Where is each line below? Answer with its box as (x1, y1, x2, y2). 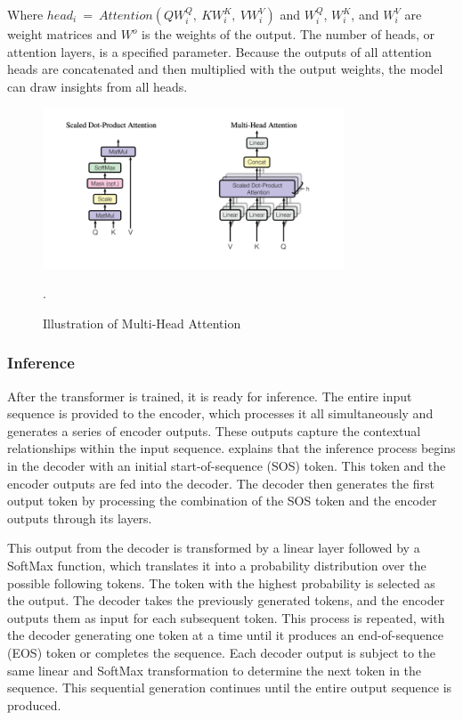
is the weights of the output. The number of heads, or (142, 25, 435, 43)
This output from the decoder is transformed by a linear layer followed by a (7, 538, 420, 557)
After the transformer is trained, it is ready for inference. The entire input (7, 386, 412, 405)
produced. (7, 695, 61, 714)
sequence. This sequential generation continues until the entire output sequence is (7, 678, 452, 697)
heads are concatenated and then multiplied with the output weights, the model (7, 60, 443, 78)
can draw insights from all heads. (7, 77, 188, 95)
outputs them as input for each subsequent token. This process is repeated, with (7, 608, 445, 627)
